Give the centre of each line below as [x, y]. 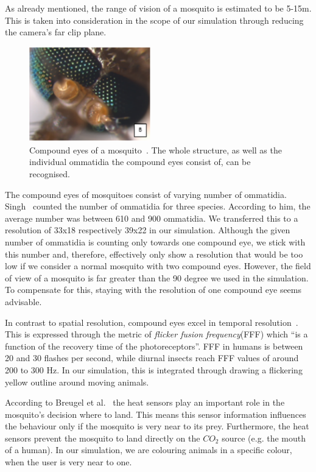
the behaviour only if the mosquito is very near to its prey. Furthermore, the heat [157, 426]
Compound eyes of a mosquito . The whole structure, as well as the [156, 150]
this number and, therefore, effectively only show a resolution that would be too [154, 254]
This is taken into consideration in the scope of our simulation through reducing [154, 20]
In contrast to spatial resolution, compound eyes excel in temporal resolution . [152, 322]
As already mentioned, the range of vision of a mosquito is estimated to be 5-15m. [158, 8]
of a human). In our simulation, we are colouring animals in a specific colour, [149, 450]
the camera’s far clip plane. [56, 32]
